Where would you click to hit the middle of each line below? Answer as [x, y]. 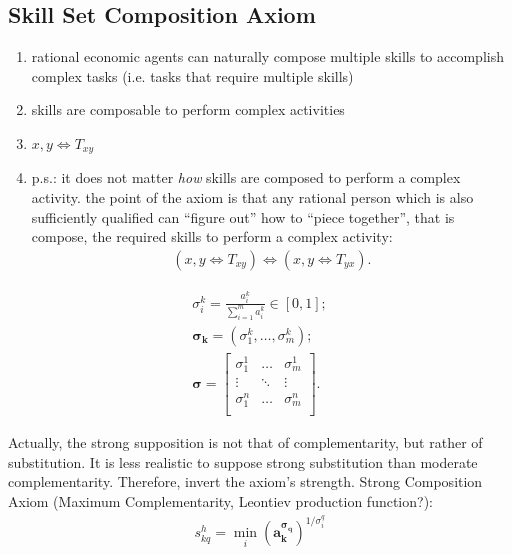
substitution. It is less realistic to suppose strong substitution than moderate [243, 461]
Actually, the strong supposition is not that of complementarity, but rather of [245, 442]
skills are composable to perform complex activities [188, 109]
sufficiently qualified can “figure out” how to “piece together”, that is [243, 216]
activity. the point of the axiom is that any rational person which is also [252, 197]
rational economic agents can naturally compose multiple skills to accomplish [267, 56]
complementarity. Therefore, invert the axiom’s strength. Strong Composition [245, 481]
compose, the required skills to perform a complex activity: [212, 236]
